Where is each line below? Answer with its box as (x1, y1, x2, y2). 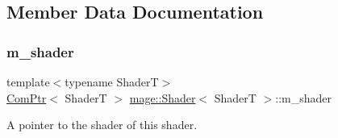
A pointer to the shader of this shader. (6, 116, 198, 133)
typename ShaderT (65, 73, 159, 90)
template (6, 73, 50, 90)
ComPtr (6, 89, 47, 106)
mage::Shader (129, 89, 196, 106)
